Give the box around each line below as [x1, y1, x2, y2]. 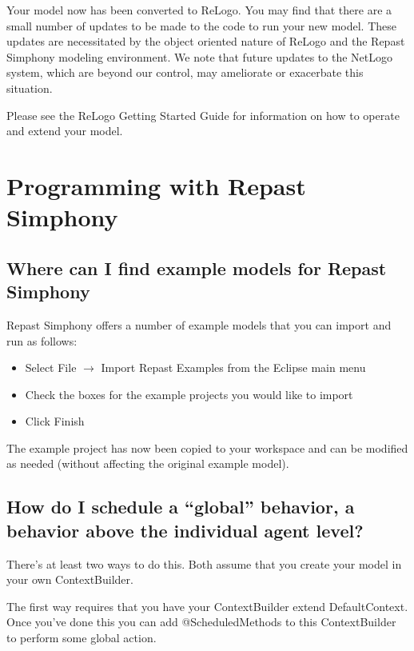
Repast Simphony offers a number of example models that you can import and [6, 316, 392, 333]
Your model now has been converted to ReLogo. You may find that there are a [6, 2, 392, 18]
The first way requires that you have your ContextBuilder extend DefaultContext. [6, 597, 408, 614]
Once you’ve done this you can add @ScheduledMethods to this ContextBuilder [6, 613, 396, 630]
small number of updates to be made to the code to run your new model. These [6, 17, 396, 34]
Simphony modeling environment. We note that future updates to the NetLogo [6, 48, 392, 65]
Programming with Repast [6, 169, 306, 202]
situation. [6, 79, 53, 96]
